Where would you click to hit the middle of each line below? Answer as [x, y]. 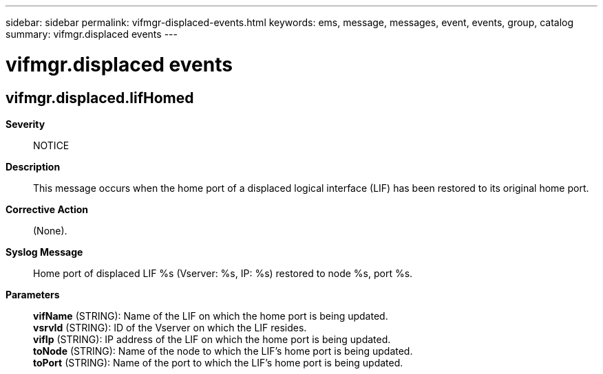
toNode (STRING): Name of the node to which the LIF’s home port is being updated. [223, 351]
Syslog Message [44, 252]
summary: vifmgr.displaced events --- [92, 34]
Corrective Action [47, 209]
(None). [50, 230]
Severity [25, 124]
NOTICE [51, 145]
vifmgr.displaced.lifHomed [100, 98]
